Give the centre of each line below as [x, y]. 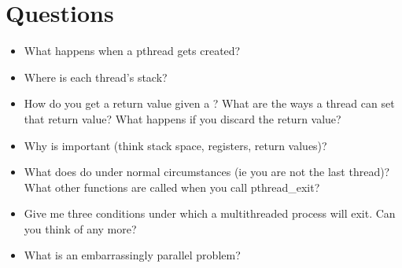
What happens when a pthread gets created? [132, 51]
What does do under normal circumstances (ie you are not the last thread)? [207, 172]
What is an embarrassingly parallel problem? [132, 255]
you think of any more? [80, 228]
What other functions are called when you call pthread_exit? [172, 187]
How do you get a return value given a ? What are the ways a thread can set [209, 103]
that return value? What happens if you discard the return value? [183, 118]
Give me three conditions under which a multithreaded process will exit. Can [210, 213]
